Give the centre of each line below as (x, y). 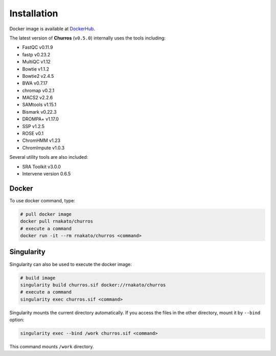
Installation (34, 13)
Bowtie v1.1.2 (36, 69)
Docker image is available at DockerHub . (52, 29)
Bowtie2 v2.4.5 (38, 76)
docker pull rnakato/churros (57, 221)
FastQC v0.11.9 (38, 47)
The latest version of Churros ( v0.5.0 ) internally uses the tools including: (87, 38)
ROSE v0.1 (33, 134)
